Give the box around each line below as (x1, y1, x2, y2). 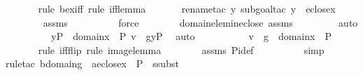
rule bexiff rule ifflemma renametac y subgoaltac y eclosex (38, 1, 336, 15)
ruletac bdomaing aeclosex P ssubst (6, 56, 179, 71)
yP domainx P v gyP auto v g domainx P (51, 29, 332, 43)
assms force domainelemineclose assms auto (43, 15, 358, 29)
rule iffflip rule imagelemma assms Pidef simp (38, 42, 325, 57)
